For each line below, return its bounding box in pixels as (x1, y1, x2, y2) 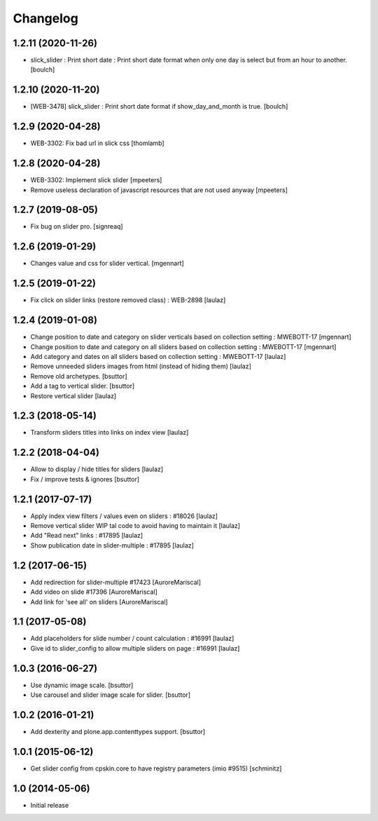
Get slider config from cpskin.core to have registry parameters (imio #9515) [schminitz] (30, 764, 282, 773)
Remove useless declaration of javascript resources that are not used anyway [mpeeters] (30, 186, 288, 194)
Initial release (30, 801, 69, 809)
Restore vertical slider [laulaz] (30, 391, 117, 400)
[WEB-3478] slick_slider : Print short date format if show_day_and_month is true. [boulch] (30, 102, 288, 111)
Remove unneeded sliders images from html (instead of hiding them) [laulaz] (30, 362, 252, 371)
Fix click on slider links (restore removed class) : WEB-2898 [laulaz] (30, 296, 226, 304)
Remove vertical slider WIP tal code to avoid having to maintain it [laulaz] (30, 522, 241, 530)
